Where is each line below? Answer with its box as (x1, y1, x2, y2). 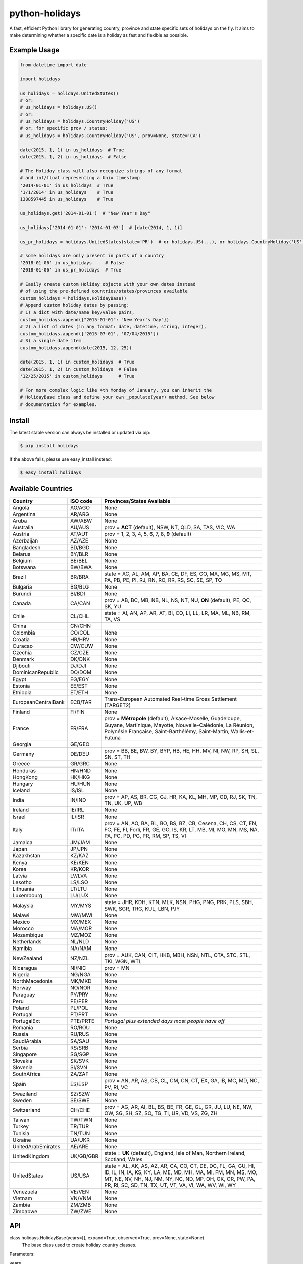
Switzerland (12, 1106, 41, 1113)
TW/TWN (70, 1116, 93, 1123)
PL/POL (70, 1004, 88, 1011)
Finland (12, 708, 30, 715)
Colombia (12, 629, 35, 636)
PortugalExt (12, 1017, 40, 1024)
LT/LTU (70, 885, 87, 892)
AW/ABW (70, 517, 92, 524)
